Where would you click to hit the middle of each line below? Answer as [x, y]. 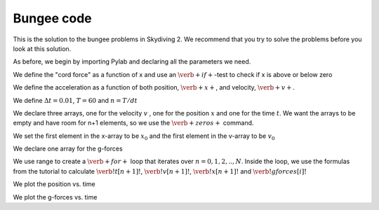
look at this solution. [42, 48]
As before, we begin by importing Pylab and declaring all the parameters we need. [132, 62]
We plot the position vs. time [54, 184]
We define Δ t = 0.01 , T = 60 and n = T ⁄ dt [75, 100]
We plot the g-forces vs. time [55, 197]
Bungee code [53, 18]
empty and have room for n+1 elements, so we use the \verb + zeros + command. [133, 123]
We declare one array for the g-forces [68, 149]
